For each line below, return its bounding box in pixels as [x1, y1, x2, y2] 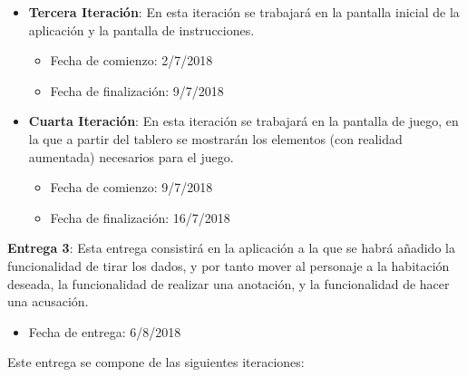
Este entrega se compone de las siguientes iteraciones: [7, 353, 305, 372]
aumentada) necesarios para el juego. [28, 147, 234, 166]
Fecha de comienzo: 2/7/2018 [50, 51, 213, 70]
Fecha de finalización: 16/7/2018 [50, 208, 230, 227]
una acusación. [7, 292, 89, 311]
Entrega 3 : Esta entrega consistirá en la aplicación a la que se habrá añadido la [7, 238, 455, 257]
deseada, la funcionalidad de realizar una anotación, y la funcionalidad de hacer [7, 274, 450, 293]
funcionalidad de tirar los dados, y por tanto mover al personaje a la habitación [7, 256, 450, 275]
